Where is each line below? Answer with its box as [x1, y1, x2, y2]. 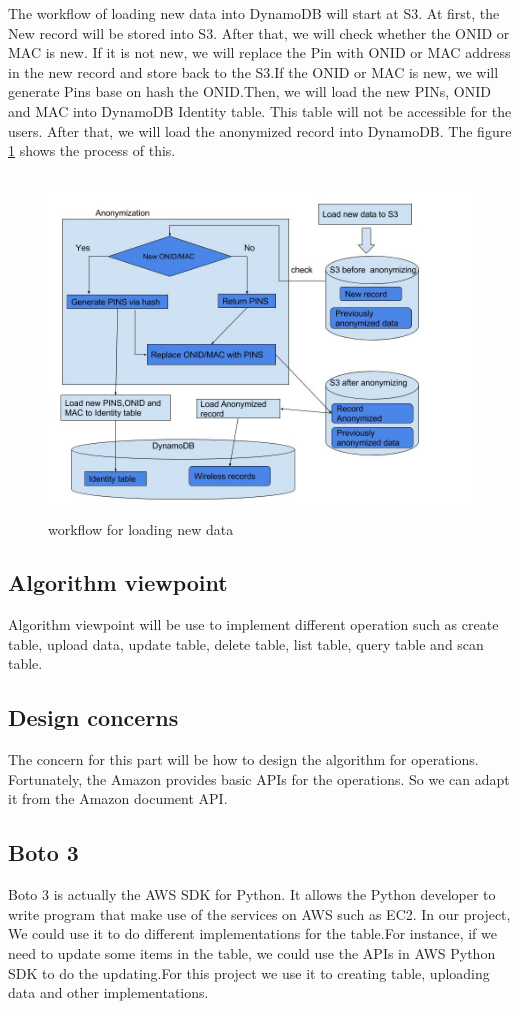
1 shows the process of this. [8, 140, 176, 161]
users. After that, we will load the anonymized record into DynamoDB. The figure [8, 120, 512, 141]
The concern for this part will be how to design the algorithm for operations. [8, 749, 479, 770]
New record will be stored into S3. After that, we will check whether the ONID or [8, 22, 510, 43]
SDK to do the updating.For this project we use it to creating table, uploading [8, 962, 490, 983]
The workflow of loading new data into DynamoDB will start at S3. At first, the [8, 3, 500, 23]
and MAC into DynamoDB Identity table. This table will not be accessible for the [8, 100, 512, 121]
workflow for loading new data [48, 518, 234, 539]
